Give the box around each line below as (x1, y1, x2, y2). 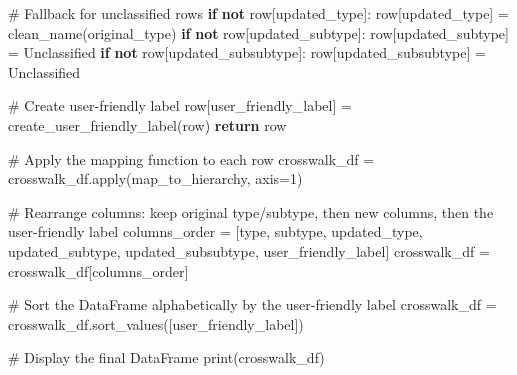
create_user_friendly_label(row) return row (8, 114, 287, 135)
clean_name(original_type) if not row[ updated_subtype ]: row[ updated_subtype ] (8, 22, 509, 43)
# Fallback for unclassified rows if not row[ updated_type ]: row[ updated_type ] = (8, 3, 509, 23)
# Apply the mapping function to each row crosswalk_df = (8, 148, 375, 169)
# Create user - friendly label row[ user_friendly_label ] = (8, 95, 352, 116)
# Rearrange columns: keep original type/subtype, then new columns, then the (8, 201, 494, 222)
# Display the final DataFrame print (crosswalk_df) (8, 347, 325, 368)
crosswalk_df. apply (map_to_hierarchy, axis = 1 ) (8, 168, 303, 189)
